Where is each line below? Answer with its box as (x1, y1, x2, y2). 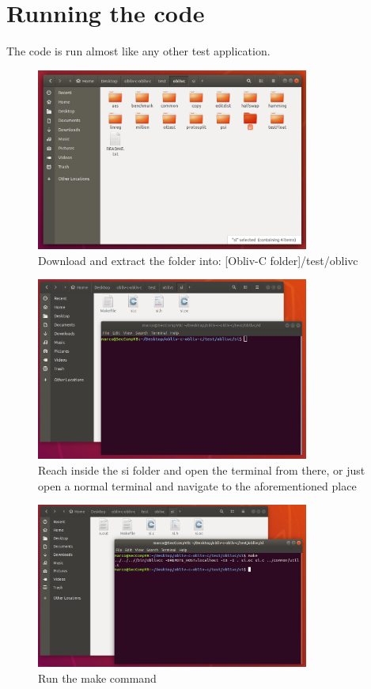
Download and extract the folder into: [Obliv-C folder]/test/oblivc (38, 252, 358, 268)
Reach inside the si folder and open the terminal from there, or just (38, 461, 365, 478)
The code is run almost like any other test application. (6, 43, 271, 59)
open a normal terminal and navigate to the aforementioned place (38, 477, 357, 494)
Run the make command (38, 669, 157, 686)
